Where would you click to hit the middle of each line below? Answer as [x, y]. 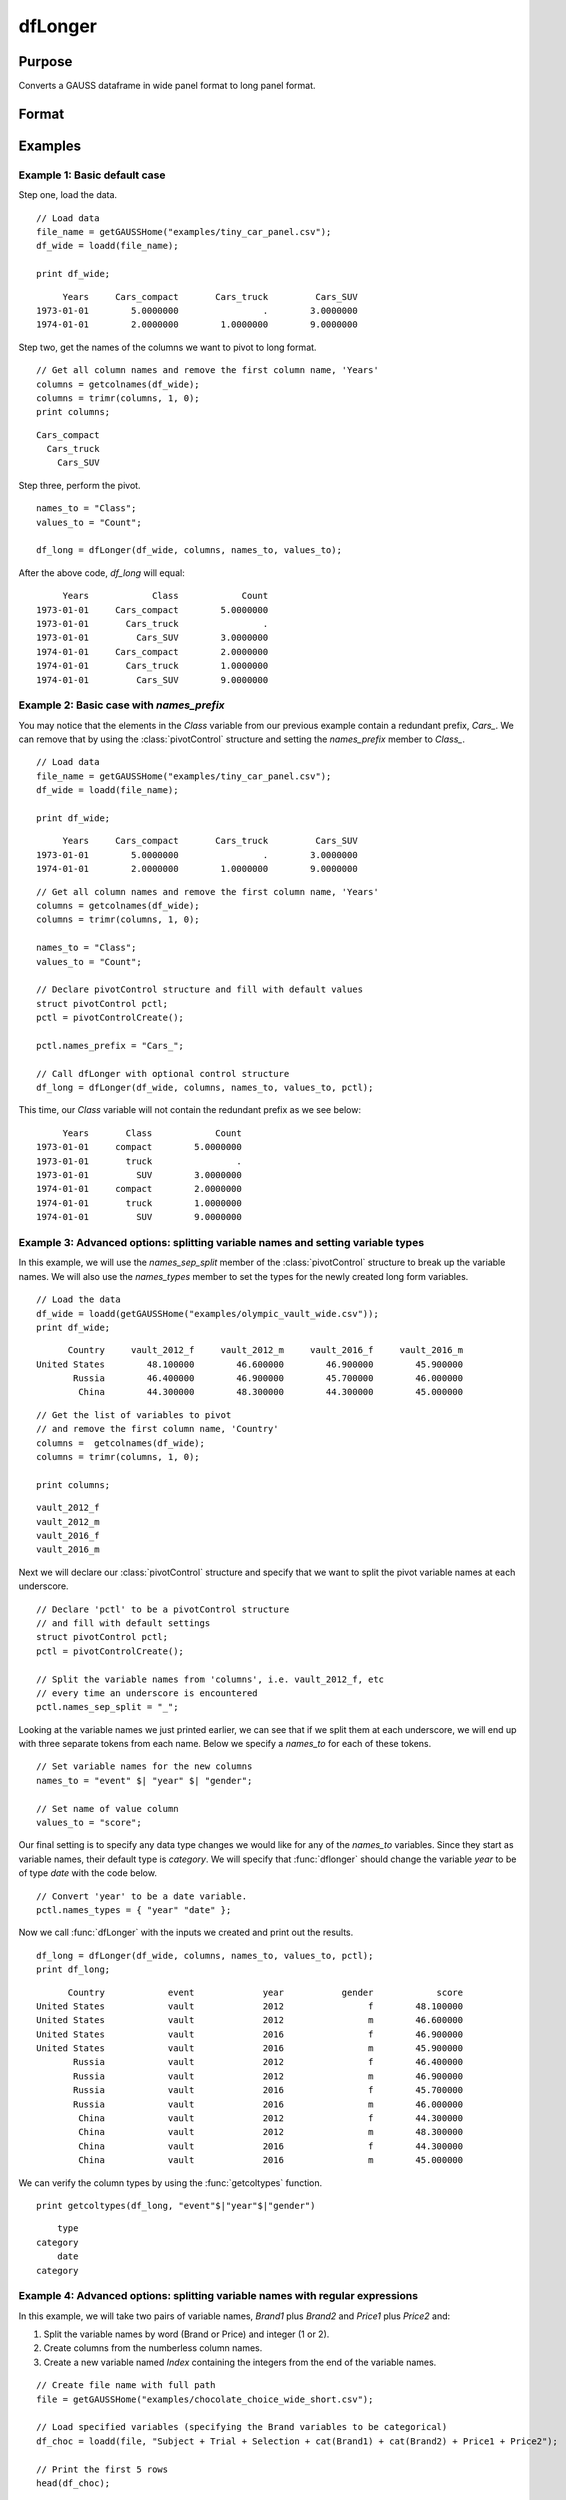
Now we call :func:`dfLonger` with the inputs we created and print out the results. [186, 1932]
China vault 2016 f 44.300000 [271, 2146]
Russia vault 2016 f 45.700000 [268, 2090]
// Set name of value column [107, 1808]
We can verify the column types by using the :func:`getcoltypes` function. [170, 2182]
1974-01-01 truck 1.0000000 [139, 1203]
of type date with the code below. [87, 1873]
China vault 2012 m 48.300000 [271, 2132]
